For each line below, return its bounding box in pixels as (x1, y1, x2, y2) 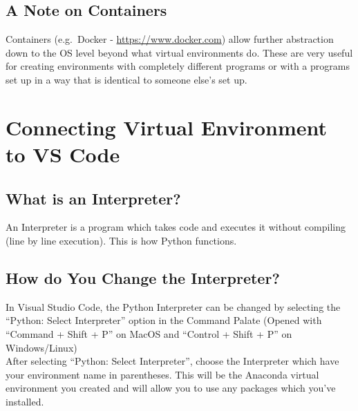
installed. (6, 394, 44, 408)
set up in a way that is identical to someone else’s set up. (6, 72, 247, 86)
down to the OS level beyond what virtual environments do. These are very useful (6, 45, 353, 59)
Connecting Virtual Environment (6, 113, 328, 141)
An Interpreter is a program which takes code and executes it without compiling (6, 220, 346, 234)
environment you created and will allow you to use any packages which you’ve (6, 381, 336, 395)
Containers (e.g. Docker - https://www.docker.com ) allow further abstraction (6, 32, 334, 46)
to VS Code (6, 140, 120, 168)
